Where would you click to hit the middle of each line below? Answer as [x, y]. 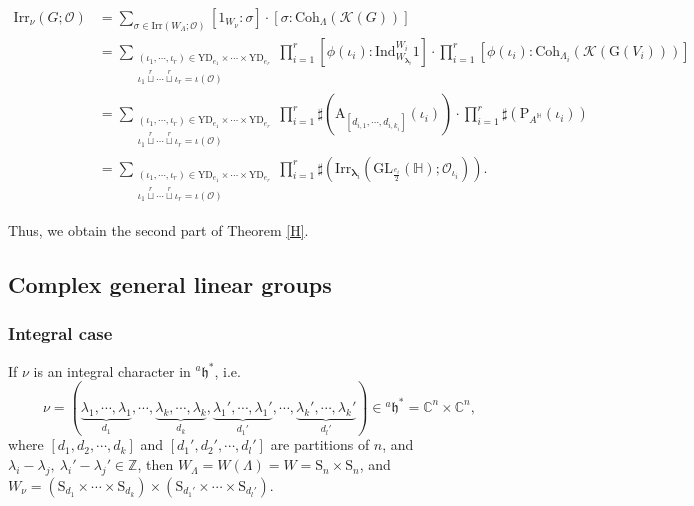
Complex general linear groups [170, 283]
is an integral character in [112, 370]
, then [155, 464]
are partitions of [320, 444]
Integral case [60, 333]
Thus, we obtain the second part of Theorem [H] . [158, 229]
